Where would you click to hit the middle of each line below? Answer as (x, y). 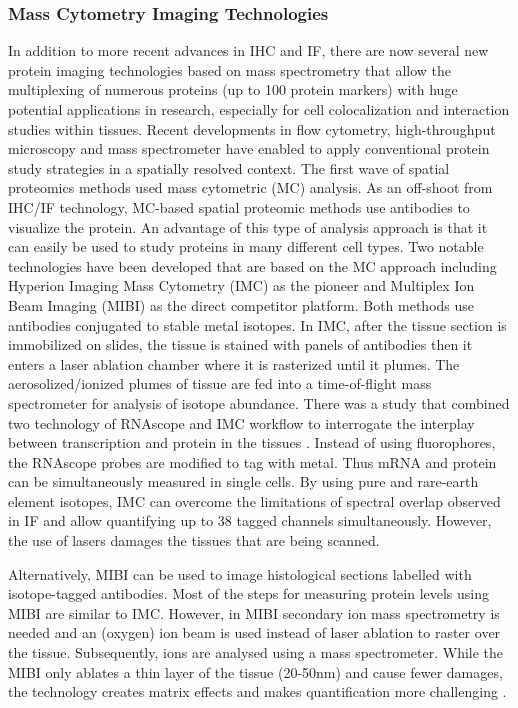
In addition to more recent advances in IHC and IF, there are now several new (248, 50)
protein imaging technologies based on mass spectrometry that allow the (230, 69)
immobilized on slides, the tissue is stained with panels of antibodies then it (240, 344)
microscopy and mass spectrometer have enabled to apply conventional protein (249, 148)
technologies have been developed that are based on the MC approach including (252, 265)
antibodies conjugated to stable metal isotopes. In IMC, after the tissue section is (257, 324)
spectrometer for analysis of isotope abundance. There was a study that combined (259, 402)
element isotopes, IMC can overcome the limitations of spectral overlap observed (254, 500)
